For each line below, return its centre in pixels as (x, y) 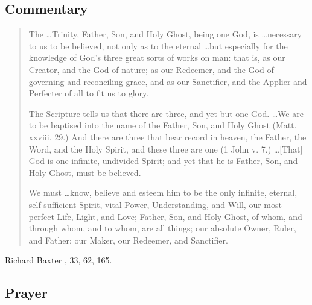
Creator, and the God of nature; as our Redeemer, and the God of (151, 69)
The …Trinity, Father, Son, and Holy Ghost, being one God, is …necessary (165, 34)
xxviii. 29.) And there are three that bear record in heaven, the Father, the (167, 137)
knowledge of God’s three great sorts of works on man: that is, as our (157, 58)
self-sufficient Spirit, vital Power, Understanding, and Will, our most (155, 204)
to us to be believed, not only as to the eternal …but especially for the (158, 46)
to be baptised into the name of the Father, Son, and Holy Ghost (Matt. (163, 125)
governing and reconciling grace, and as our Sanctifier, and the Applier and (168, 81)
